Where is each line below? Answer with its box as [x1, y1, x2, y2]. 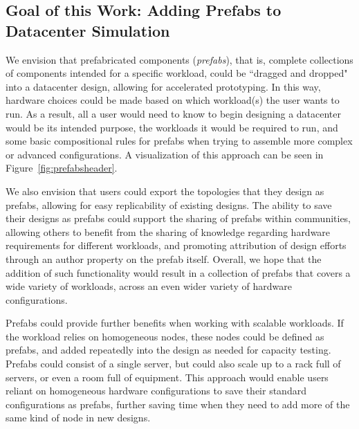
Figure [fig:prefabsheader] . [6, 161, 118, 175]
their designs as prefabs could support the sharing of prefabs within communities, [6, 211, 351, 226]
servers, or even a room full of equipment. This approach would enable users [6, 369, 329, 384]
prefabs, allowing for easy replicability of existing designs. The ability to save [6, 197, 332, 212]
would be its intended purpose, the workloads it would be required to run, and [6, 120, 338, 134]
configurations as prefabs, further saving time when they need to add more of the [6, 396, 350, 411]
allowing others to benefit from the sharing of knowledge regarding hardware [6, 224, 331, 239]
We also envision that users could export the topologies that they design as [6, 183, 324, 198]
